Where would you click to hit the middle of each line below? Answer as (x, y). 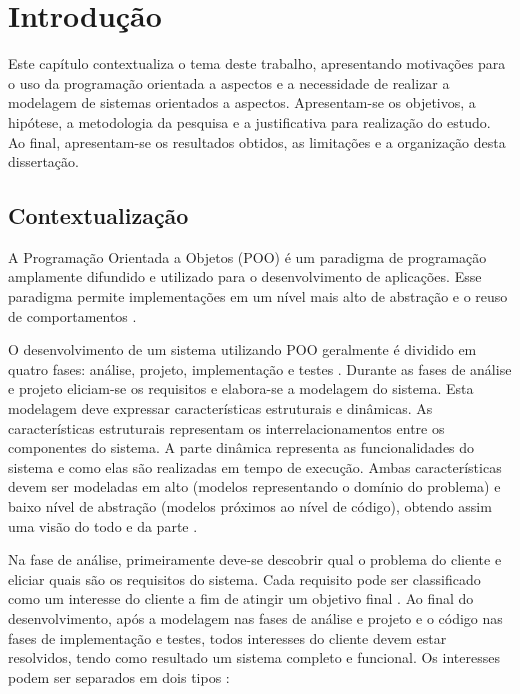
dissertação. (43, 161)
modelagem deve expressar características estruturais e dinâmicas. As (220, 408)
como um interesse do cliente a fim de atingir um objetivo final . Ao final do (241, 598)
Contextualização (98, 215)
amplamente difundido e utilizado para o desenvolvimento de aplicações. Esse (245, 276)
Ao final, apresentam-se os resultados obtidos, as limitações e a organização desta (257, 141)
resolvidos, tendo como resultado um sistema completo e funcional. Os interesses (254, 657)
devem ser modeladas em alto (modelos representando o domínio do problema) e (254, 486)
